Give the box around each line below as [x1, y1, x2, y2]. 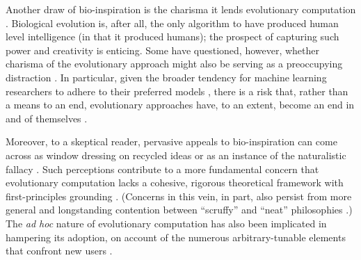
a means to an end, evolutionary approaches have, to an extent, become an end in [6, 97, 355, 112]
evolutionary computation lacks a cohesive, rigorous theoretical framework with [6, 175, 344, 190]
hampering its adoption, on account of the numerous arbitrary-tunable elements [6, 229, 346, 244]
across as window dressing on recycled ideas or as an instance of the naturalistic [6, 147, 346, 162]
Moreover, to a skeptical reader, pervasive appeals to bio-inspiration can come [6, 134, 337, 149]
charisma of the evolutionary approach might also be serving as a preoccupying [6, 56, 343, 71]
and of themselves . [6, 111, 88, 125]
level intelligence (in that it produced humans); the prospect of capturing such [6, 29, 339, 44]
